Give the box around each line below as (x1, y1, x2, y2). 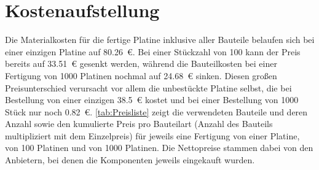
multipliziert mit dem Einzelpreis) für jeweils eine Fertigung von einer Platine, (5, 129, 300, 142)
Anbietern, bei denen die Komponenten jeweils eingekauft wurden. (5, 153, 255, 166)
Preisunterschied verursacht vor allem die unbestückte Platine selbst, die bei (5, 81, 292, 94)
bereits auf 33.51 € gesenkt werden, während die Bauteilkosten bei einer (5, 57, 277, 70)
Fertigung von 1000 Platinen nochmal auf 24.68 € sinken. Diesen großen (5, 69, 277, 82)
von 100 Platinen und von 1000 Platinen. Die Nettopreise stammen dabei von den (5, 141, 313, 154)
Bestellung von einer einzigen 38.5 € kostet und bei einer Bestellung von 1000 (5, 93, 299, 106)
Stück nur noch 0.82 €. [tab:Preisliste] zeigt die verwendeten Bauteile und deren (5, 105, 308, 118)
